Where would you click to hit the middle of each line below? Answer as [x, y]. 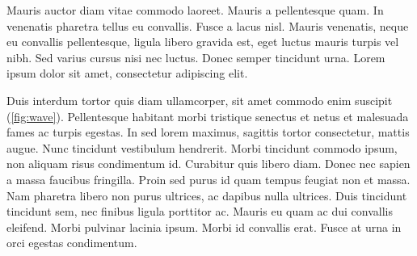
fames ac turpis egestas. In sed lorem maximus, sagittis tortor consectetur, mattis [208, 132]
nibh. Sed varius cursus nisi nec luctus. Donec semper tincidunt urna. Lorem [196, 57]
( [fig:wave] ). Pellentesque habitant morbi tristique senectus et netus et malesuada [208, 116]
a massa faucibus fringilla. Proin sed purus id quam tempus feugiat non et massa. [208, 179]
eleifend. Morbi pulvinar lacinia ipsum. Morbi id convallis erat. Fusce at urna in [204, 227]
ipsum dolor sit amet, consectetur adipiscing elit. [127, 73]
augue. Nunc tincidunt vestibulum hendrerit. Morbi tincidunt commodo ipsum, [202, 147]
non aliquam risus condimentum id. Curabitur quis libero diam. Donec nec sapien [208, 164]
